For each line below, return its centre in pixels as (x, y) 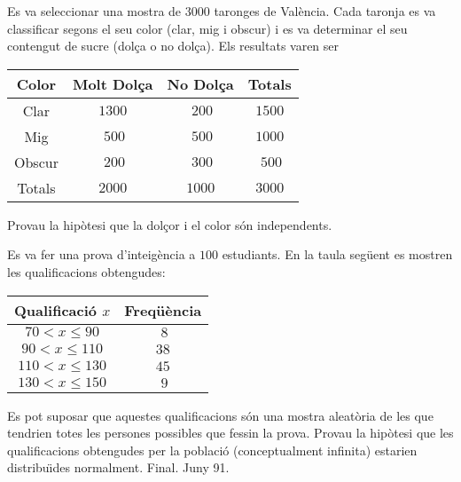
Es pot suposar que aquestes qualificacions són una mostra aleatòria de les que (220, 415)
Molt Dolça (113, 83)
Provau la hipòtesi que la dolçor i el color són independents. (170, 224)
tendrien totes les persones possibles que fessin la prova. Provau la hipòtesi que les (230, 433)
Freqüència (163, 310)
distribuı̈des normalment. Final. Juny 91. (118, 467)
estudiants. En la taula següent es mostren (337, 254)
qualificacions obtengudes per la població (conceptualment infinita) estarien (212, 450)
